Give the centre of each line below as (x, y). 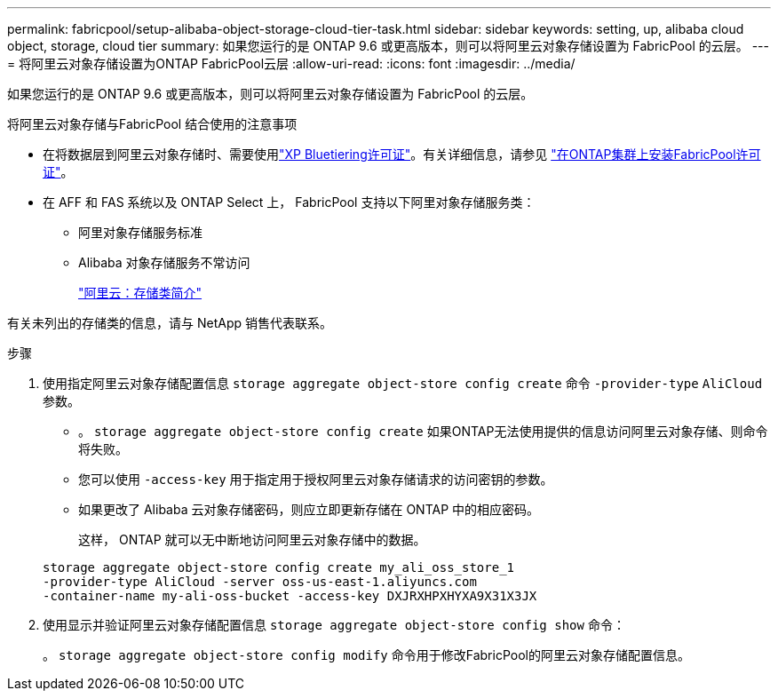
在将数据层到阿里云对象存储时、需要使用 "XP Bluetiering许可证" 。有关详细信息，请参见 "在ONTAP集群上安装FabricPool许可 (402, 154)
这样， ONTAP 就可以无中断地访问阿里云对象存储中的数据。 (252, 539)
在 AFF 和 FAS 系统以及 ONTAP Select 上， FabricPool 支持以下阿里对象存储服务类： (289, 202)
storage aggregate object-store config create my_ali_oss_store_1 (279, 567)
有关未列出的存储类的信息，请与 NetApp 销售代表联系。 (170, 323)
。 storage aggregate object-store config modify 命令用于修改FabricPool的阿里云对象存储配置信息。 (366, 655)
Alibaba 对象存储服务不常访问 (164, 262)
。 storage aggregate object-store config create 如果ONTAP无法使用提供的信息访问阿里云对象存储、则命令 (423, 431)
